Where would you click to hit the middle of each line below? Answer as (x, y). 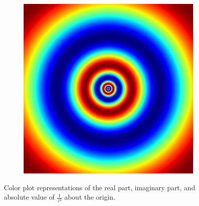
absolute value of (29, 197)
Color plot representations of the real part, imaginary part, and (100, 187)
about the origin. (90, 197)
